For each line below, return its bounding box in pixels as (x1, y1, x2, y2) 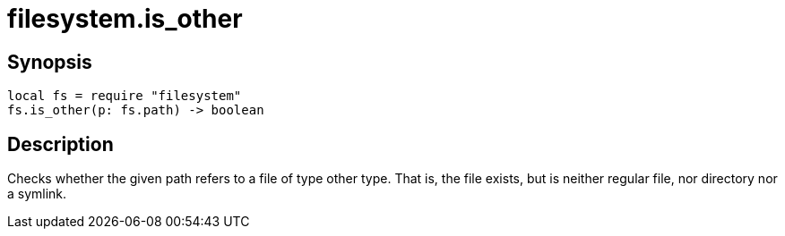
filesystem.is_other (7, 4, 243, 34)
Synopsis (7, 50, 92, 73)
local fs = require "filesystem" (7, 88, 242, 104)
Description (7, 132, 114, 156)
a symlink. (7, 186, 67, 202)
